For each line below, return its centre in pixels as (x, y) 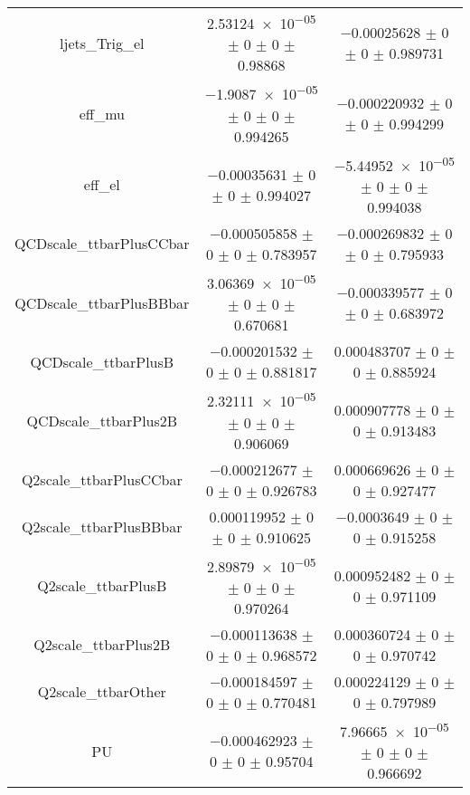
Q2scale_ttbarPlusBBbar (102, 527)
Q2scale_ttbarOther (102, 692)
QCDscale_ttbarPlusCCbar (102, 244)
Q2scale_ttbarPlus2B (102, 645)
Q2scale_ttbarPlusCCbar (102, 480)
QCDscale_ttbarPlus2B (102, 420)
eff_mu (102, 113)
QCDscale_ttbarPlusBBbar (102, 302)
